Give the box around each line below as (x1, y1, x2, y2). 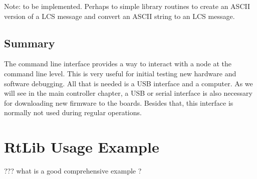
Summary (4, 35, 55, 50)
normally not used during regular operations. (4, 107, 142, 118)
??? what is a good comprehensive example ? (4, 166, 142, 176)
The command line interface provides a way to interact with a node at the (4, 58, 231, 69)
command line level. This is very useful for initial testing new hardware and (4, 68, 236, 78)
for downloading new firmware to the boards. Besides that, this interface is (4, 97, 233, 108)
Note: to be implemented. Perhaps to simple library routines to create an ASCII (4, 1, 250, 11)
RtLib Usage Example (4, 137, 159, 157)
